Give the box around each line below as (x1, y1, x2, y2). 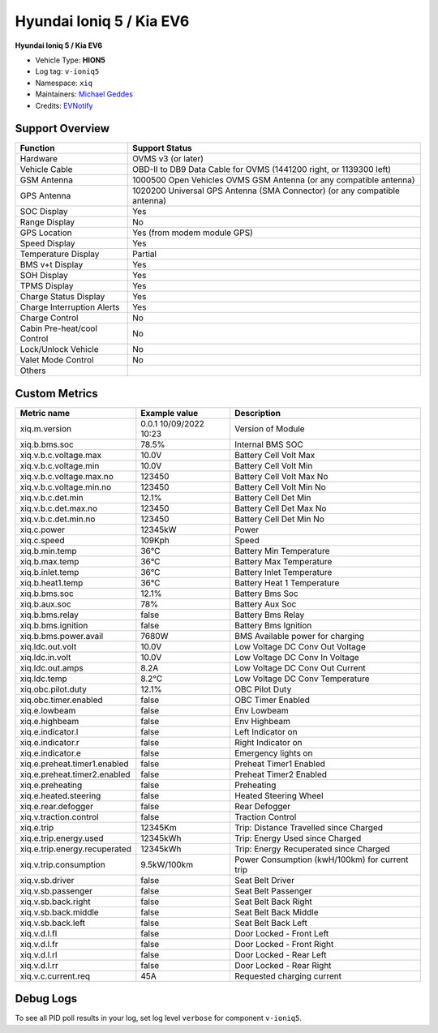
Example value (140, 407, 199, 418)
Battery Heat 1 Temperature (234, 577, 340, 588)
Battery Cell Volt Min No (234, 481, 326, 492)
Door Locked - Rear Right (234, 959, 332, 971)
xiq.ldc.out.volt (19, 641, 77, 652)
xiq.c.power (19, 524, 65, 535)
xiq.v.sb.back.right (19, 896, 91, 907)
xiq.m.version (19, 422, 72, 434)
